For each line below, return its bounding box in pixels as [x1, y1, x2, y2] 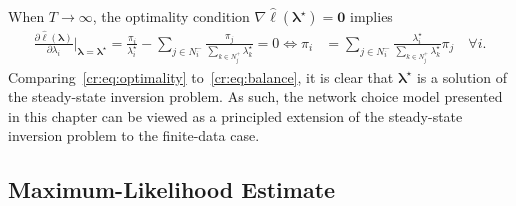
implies [350, 6, 393, 26]
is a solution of [416, 66, 507, 87]
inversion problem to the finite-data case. [8, 125, 260, 146]
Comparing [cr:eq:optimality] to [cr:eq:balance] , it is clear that [8, 66, 394, 87]
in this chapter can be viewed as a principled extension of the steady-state [8, 105, 463, 126]
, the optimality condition [92, 6, 250, 26]
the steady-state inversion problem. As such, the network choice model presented [8, 86, 503, 107]
